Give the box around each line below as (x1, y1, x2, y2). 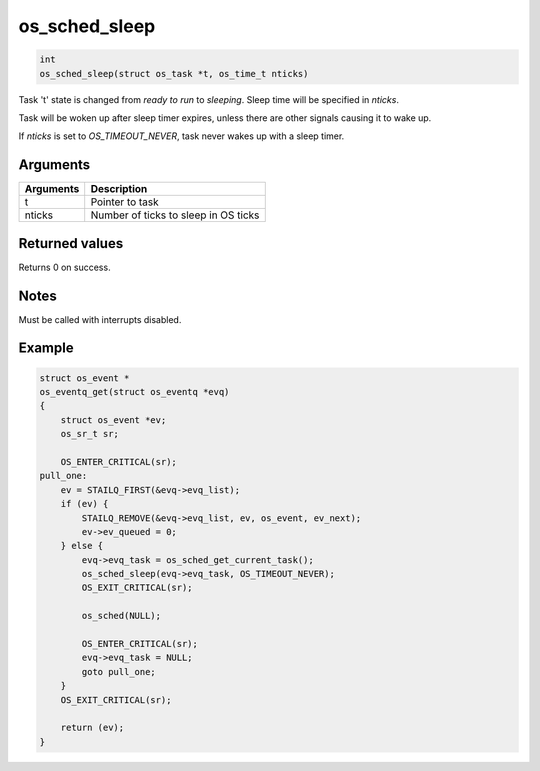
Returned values (18, 235, 124, 252)
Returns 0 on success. (18, 261, 111, 273)
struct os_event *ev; (60, 414, 167, 425)
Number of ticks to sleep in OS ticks (90, 208, 260, 222)
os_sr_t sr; (60, 428, 120, 440)
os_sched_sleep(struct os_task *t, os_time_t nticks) (39, 68, 309, 79)
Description (90, 182, 148, 196)
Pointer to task (90, 195, 159, 209)
